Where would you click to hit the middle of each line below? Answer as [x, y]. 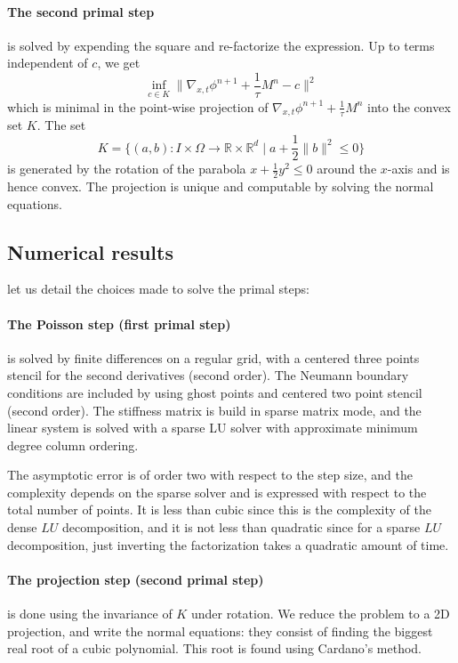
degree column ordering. [73, 445]
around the [347, 169]
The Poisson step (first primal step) [119, 323]
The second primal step [81, 11]
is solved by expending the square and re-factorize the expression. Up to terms [221, 45]
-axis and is [418, 169]
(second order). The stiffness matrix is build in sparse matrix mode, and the [214, 410]
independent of [48, 63]
